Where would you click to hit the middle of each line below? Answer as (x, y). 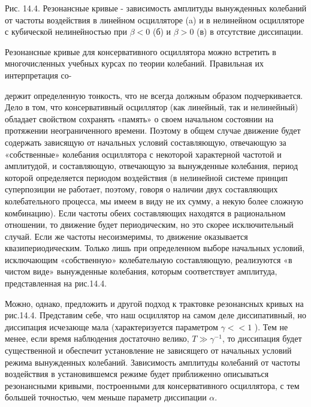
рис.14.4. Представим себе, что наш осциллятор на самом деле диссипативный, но (156, 315)
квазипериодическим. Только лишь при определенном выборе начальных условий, (155, 248)
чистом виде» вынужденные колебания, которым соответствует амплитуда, (141, 271)
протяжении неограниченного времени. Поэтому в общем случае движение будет (153, 130)
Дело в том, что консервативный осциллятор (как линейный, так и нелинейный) (152, 107)
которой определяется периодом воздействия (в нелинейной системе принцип (147, 177)
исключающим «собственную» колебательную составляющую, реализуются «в (149, 259)
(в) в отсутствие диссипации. (250, 31)
